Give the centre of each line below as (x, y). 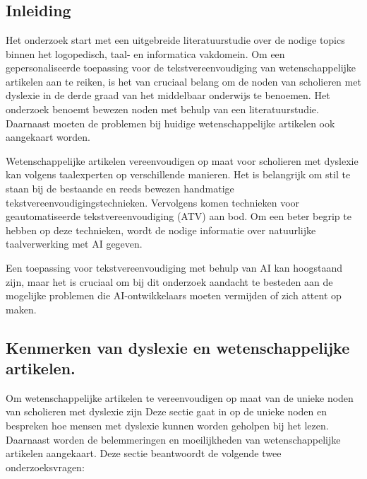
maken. (21, 309)
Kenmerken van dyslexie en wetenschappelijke (178, 347)
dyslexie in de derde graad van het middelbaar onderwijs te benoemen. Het (168, 95)
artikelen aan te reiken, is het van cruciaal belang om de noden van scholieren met (183, 81)
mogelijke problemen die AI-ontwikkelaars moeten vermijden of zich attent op (174, 295)
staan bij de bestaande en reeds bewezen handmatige (120, 188)
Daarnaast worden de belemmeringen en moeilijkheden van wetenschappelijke (173, 439)
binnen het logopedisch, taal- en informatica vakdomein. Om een (145, 53)
